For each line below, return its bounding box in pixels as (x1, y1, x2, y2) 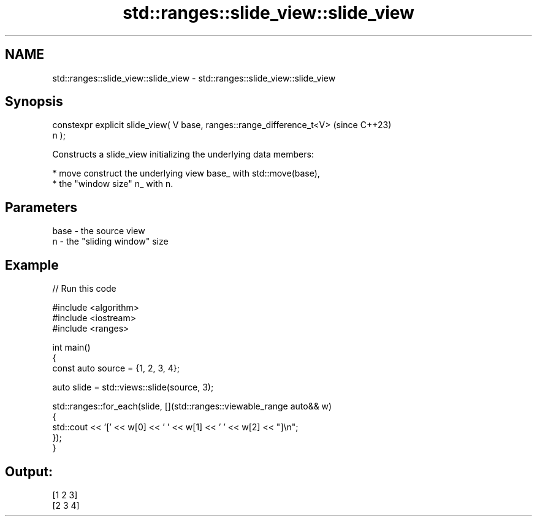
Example (5, 257, 59, 273)
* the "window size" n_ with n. (52, 178, 173, 189)
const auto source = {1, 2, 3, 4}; (52, 363, 180, 374)
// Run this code (52, 283, 116, 294)
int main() (52, 342, 91, 353)
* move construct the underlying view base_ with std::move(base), (52, 168, 320, 179)
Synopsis (5, 94, 63, 110)
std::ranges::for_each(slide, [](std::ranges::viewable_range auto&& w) (52, 401, 332, 412)
